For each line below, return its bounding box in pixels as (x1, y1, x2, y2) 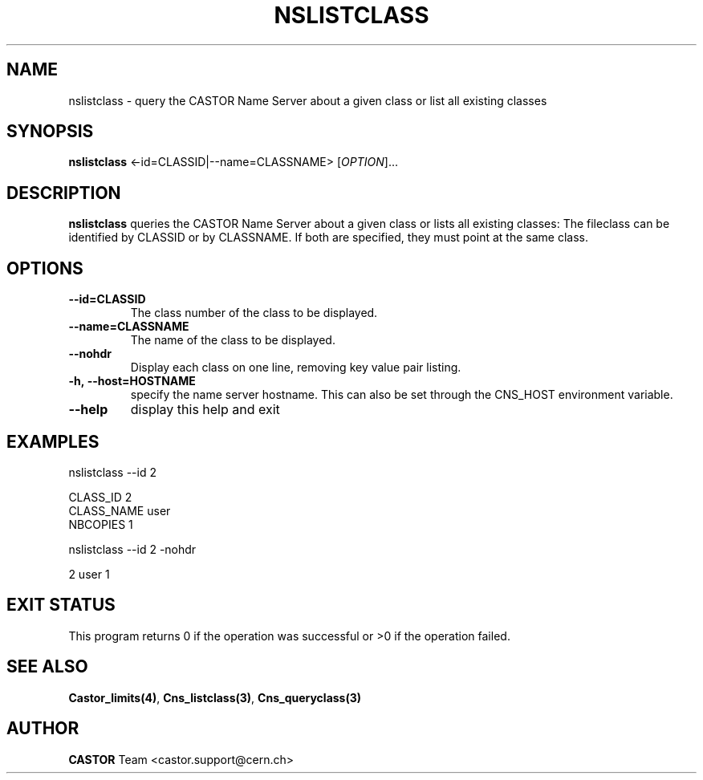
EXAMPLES (6, 431, 100, 452)
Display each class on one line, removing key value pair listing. (130, 360, 461, 375)
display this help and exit (130, 401, 280, 418)
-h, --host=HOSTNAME (68, 374, 196, 388)
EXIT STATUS (6, 595, 116, 615)
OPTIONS (6, 258, 83, 278)
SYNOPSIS (6, 121, 94, 142)
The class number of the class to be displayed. (130, 306, 378, 320)
